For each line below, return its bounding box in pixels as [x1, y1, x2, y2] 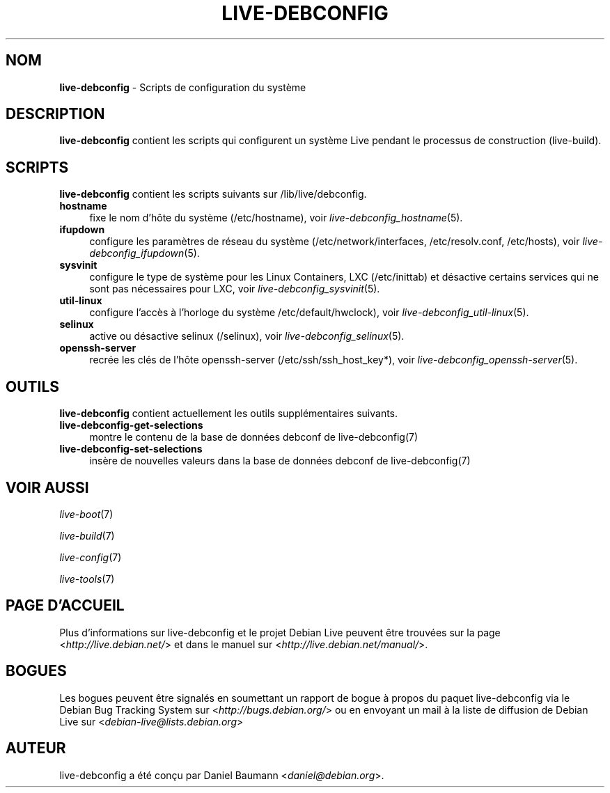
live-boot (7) [59, 508, 114, 520]
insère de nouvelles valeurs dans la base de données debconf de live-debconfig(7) [89, 455, 471, 467]
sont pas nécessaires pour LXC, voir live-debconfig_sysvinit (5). [89, 283, 380, 295]
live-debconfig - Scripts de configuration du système [59, 81, 306, 93]
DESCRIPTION [6, 105, 105, 123]
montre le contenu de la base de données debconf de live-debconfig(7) [89, 431, 419, 443]
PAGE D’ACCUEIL [6, 597, 125, 615]
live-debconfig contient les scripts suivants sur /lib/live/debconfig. [59, 188, 367, 201]
